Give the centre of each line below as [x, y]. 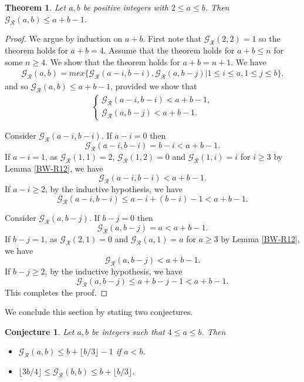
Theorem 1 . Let [36, 7]
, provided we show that [154, 86]
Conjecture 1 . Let [40, 331]
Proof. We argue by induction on [64, 38]
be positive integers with [126, 7]
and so [16, 86]
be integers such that [128, 331]
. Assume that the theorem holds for [169, 50]
